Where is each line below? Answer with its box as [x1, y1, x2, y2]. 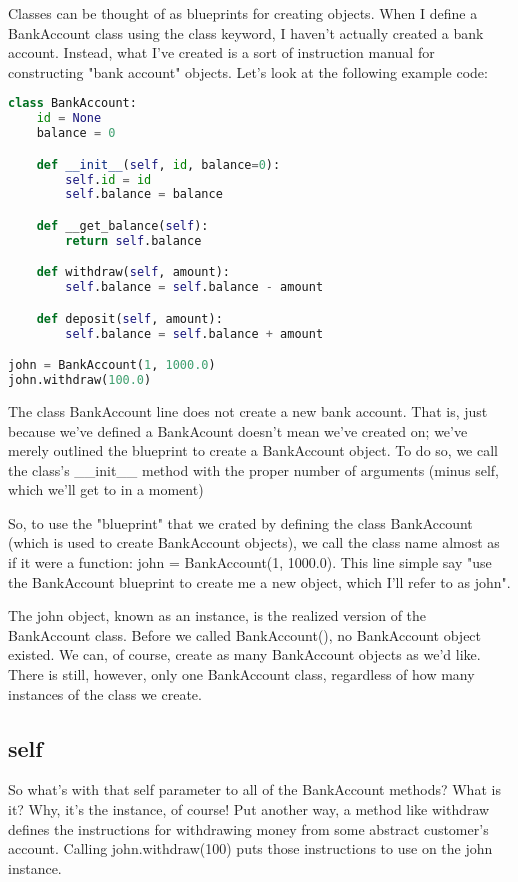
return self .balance [65, 233, 202, 248]
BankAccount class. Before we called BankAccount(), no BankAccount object [8, 624, 482, 645]
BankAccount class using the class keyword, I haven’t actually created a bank [8, 22, 484, 43]
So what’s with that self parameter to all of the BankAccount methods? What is [8, 779, 501, 800]
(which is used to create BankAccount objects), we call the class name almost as [8, 532, 500, 553]
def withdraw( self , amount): [36, 265, 230, 280]
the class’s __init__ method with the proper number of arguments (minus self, [8, 459, 500, 480]
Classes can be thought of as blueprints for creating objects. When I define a [8, 3, 478, 23]
